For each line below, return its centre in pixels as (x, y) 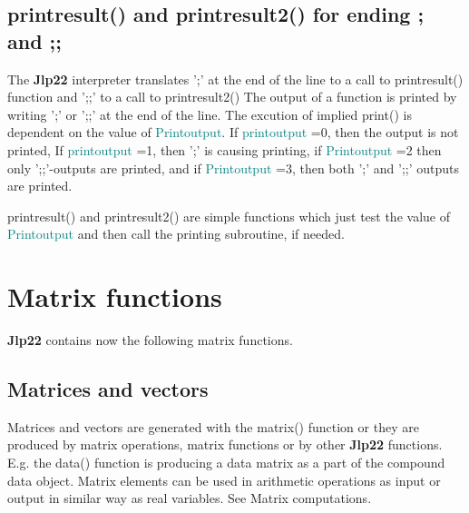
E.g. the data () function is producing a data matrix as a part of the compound (226, 463)
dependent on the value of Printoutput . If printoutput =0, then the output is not (233, 132)
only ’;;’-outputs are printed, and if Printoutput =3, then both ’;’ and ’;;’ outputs (234, 168)
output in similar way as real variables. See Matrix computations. (190, 498)
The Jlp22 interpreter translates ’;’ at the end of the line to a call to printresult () (235, 79)
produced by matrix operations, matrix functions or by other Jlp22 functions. (225, 444)
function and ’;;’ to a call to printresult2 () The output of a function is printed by (232, 97)
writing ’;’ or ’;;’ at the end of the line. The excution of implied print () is (210, 114)
